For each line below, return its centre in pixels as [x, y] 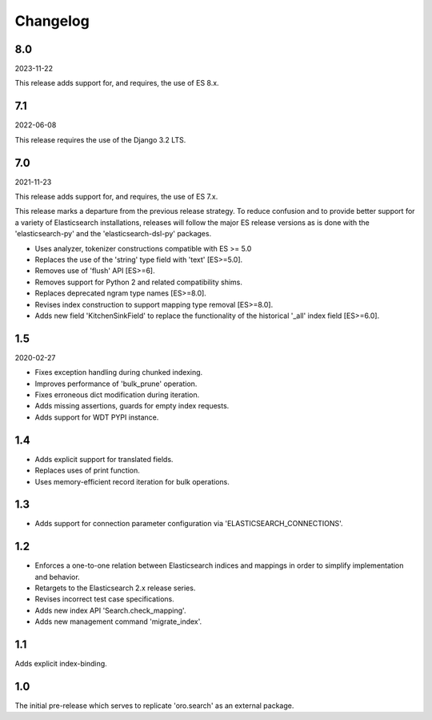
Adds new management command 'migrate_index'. [118, 621]
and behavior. [57, 577]
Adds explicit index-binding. [61, 664]
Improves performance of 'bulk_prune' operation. [116, 384]
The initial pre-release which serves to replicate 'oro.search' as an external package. [154, 706]
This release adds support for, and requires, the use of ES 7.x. [116, 197]
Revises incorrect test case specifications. [105, 599]
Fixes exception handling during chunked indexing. [119, 372]
